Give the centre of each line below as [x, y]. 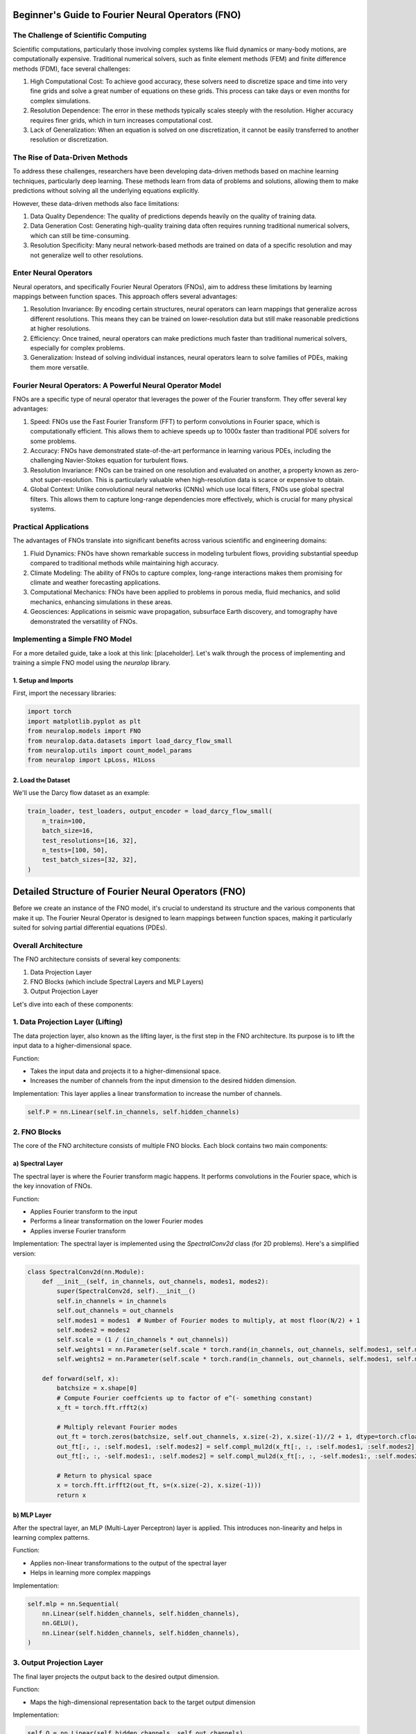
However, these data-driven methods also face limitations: [96, 203]
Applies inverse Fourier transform [78, 1230]
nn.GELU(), [60, 1623]
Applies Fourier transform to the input [84, 1212]
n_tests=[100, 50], [75, 850]
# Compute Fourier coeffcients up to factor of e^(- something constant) [185, 1398]
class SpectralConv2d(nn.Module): [86, 1272]
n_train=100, [64, 821]
